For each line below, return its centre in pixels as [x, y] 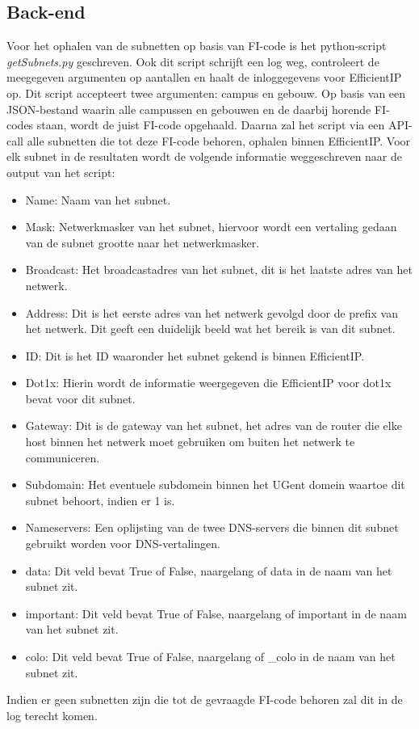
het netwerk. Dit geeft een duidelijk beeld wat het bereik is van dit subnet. [210, 329]
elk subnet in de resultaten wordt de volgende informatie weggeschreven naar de [205, 156]
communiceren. [63, 457]
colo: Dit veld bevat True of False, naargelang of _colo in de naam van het [210, 657]
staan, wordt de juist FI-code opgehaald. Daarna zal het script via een [211, 125]
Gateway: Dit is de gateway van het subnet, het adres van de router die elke [214, 426]
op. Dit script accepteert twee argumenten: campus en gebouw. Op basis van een [206, 93]
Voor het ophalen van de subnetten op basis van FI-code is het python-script [197, 46]
